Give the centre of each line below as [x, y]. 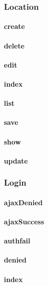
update [16, 160]
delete [14, 45]
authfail [17, 241]
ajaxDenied [23, 202]
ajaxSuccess [24, 221]
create [14, 26]
